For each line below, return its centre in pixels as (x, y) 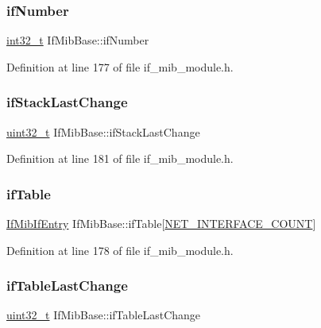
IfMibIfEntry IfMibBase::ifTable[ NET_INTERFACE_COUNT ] (161, 224)
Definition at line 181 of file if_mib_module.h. (120, 158)
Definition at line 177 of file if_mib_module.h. (120, 66)
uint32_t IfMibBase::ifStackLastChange (103, 131)
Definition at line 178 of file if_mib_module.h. (120, 250)
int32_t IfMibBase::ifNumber (78, 40)
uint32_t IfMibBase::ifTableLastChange (104, 315)
